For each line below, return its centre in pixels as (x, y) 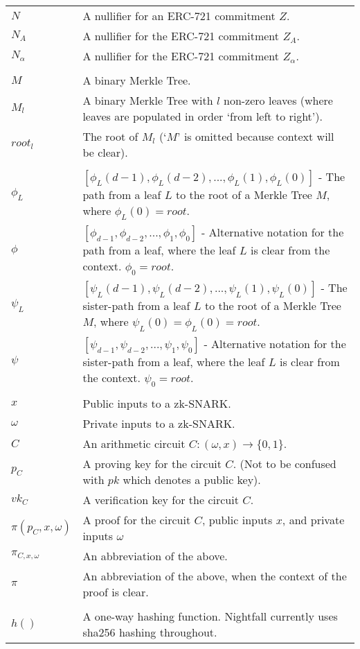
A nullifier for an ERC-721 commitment (179, 16)
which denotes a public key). (192, 479)
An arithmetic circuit (134, 443)
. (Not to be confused (285, 463)
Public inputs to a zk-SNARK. (157, 403)
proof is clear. (116, 591)
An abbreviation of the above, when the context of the (215, 576)
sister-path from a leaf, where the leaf (174, 361)
